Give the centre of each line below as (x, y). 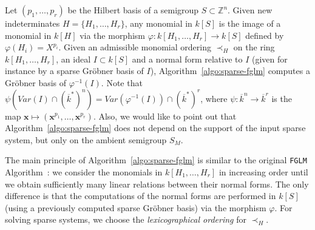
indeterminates (32, 23)
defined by (265, 35)
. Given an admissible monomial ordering (135, 47)
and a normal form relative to (187, 59)
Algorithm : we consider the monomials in (84, 172)
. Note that (122, 82)
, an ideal (73, 59)
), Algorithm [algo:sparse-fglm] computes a (230, 71)
